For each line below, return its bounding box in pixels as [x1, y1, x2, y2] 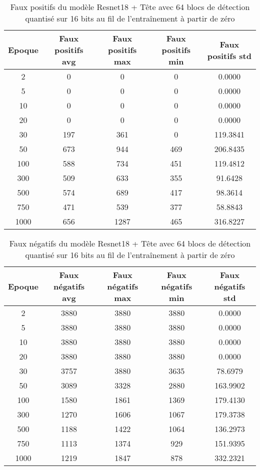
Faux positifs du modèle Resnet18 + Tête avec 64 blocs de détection [10, 1, 250, 12]
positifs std [207, 49, 251, 61]
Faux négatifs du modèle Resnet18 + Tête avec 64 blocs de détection [9, 237, 251, 249]
